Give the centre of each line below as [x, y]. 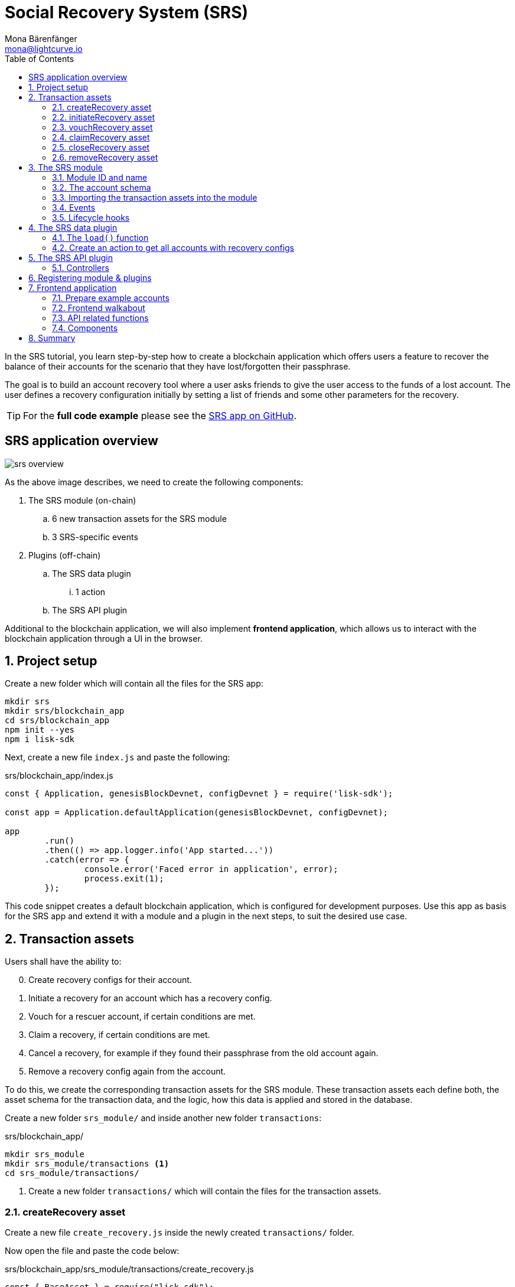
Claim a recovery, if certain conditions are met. [119, 1035]
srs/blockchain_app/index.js [59, 776]
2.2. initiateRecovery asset [104, 117]
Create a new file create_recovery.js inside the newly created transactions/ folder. [180, 1233]
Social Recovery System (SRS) [127, 12]
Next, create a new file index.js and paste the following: [118, 757]
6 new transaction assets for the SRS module [139, 518]
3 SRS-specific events [95, 537]
